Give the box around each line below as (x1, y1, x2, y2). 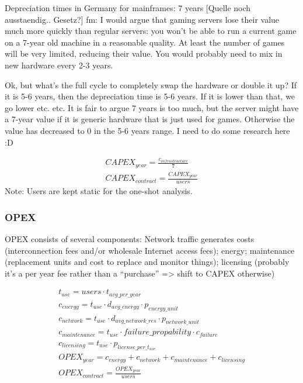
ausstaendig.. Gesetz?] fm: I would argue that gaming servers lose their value (5, 13, 280, 25)
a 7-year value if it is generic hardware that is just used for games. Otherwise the (5, 113, 295, 125)
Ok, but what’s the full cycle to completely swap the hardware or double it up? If (5, 78, 297, 91)
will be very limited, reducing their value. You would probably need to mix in (5, 47, 283, 60)
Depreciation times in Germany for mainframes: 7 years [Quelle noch (5, 2, 251, 13)
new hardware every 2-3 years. (5, 58, 113, 71)
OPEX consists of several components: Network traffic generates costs (5, 232, 255, 244)
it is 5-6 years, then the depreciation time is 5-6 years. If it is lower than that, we (5, 90, 295, 102)
